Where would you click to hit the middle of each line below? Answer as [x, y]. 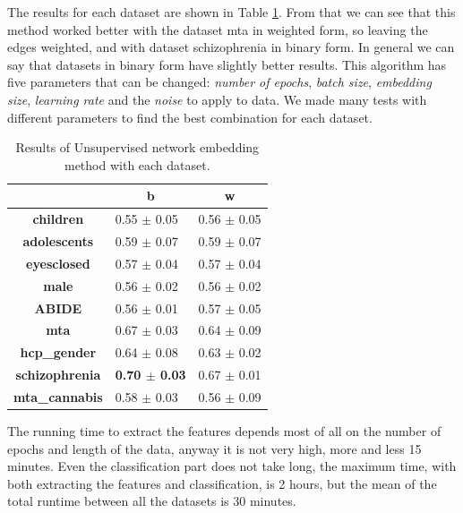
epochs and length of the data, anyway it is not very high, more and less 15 [214, 448]
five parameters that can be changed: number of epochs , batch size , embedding [219, 82]
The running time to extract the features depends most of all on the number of [224, 431]
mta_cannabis [58, 396]
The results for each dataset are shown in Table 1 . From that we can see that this [231, 12]
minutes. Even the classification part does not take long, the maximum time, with [232, 466]
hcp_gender [58, 352]
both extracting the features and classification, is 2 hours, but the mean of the [222, 483]
